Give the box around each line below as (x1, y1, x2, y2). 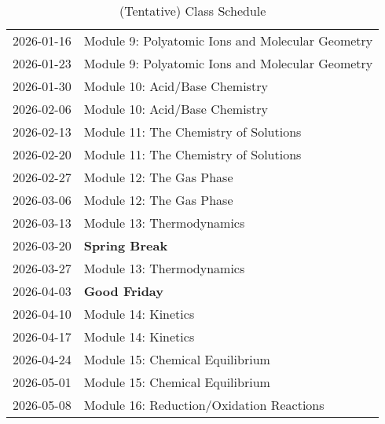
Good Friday (83, 282, 164, 300)
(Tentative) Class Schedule (119, 2, 266, 20)
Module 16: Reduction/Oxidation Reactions (83, 396, 324, 414)
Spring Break (83, 236, 168, 254)
